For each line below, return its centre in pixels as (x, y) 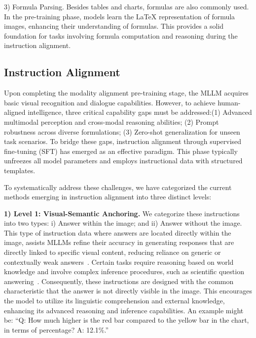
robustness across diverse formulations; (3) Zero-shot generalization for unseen (122, 131)
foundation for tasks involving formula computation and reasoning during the (121, 35)
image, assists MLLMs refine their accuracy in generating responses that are (119, 242)
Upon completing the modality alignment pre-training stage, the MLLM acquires (126, 93)
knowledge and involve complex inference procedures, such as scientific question (124, 271)
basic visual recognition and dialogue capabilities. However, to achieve (110, 102)
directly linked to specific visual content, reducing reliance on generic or (112, 252)
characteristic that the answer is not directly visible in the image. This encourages (128, 291)
